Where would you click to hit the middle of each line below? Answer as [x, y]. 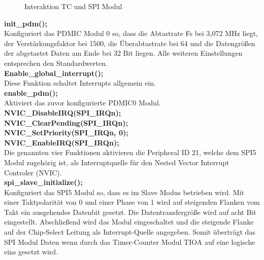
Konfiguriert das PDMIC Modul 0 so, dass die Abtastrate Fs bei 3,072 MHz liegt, [131, 33]
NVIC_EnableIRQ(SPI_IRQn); [62, 142]
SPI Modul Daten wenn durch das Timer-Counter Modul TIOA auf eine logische [130, 242]
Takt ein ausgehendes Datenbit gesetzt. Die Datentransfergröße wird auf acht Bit [130, 212]
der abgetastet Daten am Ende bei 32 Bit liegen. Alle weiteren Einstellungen [123, 53]
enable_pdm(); [31, 92]
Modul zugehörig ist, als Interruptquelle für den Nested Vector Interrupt [117, 162]
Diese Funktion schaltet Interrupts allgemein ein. [80, 83]
